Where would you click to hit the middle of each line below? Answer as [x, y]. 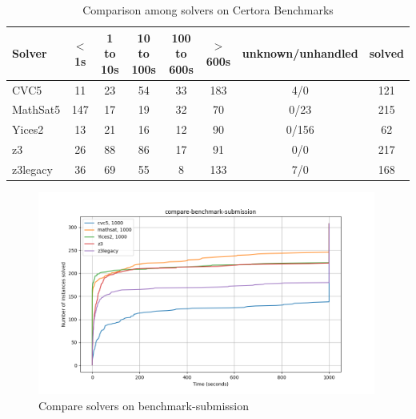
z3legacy [32, 169]
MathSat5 [36, 109]
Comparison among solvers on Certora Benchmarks [208, 10]
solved [386, 53]
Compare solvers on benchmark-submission [144, 405]
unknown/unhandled [300, 53]
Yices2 [28, 129]
